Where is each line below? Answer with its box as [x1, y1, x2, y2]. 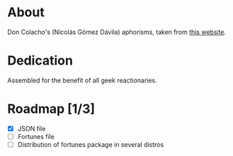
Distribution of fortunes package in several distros [17, 140, 164, 149]
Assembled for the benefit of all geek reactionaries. [7, 76, 157, 84]
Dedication [7, 52, 73, 69]
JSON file [17, 124, 46, 133]
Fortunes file [17, 132, 55, 140]
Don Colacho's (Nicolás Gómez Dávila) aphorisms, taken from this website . [7, 28, 227, 36]
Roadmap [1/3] [7, 101, 96, 117]
